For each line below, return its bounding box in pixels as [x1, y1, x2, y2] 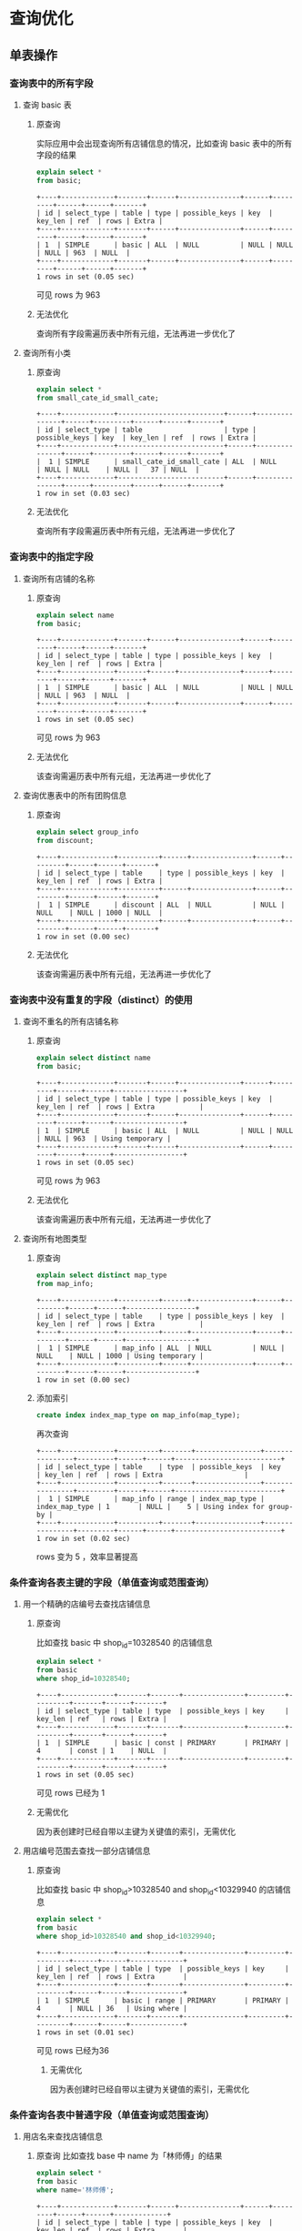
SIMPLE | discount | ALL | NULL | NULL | [65, 900, 286, 910]
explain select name [35, 611, 115, 620]
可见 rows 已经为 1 [35, 1787, 106, 1798]
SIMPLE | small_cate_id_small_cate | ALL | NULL [65, 457, 277, 467]
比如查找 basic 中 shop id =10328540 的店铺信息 [35, 1638, 214, 1650]
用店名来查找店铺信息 [22, 2131, 103, 2142]
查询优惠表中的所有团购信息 [22, 790, 127, 801]
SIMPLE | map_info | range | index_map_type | [65, 1494, 266, 1503]
